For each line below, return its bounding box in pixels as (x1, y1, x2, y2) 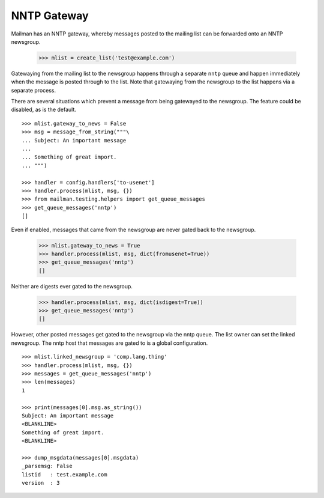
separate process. (11, 87, 56, 94)
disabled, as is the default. (11, 106, 76, 114)
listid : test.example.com (22, 471, 107, 478)
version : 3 (22, 479, 60, 487)
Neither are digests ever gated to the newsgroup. (11, 282, 133, 290)
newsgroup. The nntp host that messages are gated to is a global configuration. (11, 339, 208, 347)
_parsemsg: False (22, 463, 73, 470)
